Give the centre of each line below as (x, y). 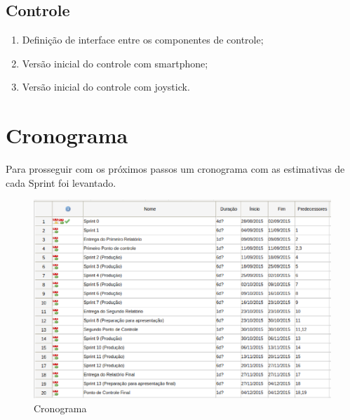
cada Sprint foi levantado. (61, 182)
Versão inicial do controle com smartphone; (115, 63)
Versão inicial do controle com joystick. (106, 87)
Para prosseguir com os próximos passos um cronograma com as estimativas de (175, 169)
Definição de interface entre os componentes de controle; (143, 40)
